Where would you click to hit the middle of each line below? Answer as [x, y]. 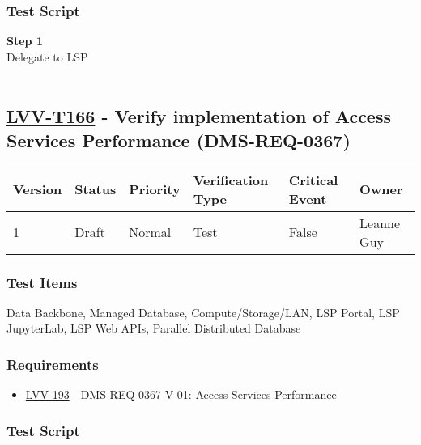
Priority [155, 189]
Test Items [42, 282]
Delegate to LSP [47, 56]
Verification [231, 180]
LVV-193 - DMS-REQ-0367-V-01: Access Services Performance [181, 394]
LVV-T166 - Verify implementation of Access [199, 116]
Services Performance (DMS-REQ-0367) [179, 140]
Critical [313, 180]
